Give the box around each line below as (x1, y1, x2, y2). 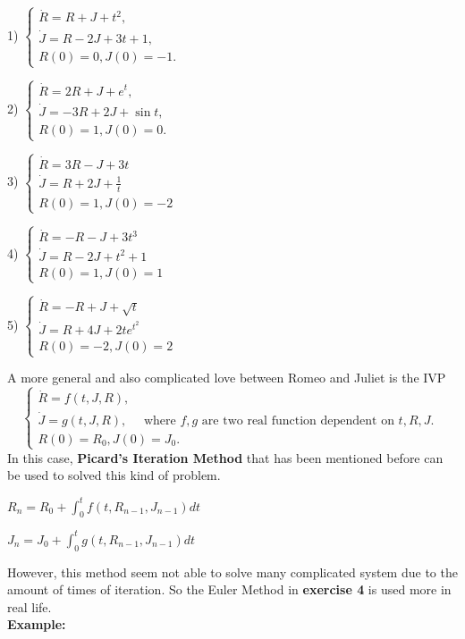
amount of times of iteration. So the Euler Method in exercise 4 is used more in (7, 580, 452, 599)
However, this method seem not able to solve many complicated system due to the (7, 562, 458, 581)
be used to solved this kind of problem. (7, 466, 221, 484)
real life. (7, 597, 52, 616)
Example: (7, 615, 66, 634)
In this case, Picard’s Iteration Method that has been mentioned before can (7, 448, 444, 467)
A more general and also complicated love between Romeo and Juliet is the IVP (7, 368, 446, 387)
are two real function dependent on (201, 414, 394, 427)
